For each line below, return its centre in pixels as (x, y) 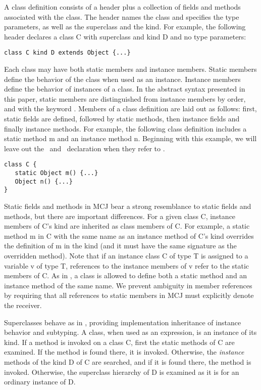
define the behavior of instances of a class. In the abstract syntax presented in (125, 89)
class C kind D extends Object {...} (67, 53)
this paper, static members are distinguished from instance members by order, (125, 98)
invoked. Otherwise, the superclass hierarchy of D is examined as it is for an (122, 372)
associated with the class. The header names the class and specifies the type (122, 16)
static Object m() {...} (57, 173)
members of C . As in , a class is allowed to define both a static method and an (126, 275)
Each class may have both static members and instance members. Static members (130, 69)
